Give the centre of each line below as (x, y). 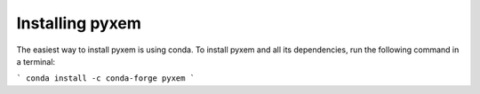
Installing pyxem (79, 23)
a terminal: (36, 61)
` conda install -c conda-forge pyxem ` (106, 78)
